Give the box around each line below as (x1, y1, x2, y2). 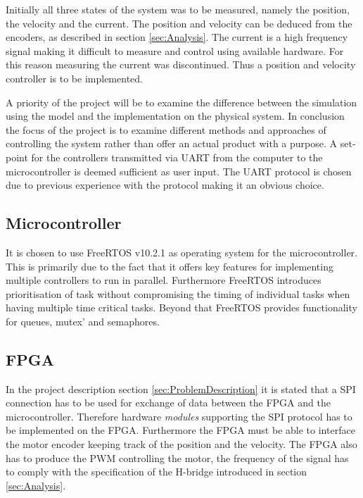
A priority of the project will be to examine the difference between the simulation (6, 94, 357, 109)
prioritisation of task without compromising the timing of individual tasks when (6, 286, 350, 301)
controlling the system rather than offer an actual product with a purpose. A (6, 136, 338, 151)
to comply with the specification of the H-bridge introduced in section (6, 464, 307, 479)
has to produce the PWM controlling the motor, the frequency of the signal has (6, 450, 349, 465)
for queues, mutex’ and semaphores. (6, 313, 160, 328)
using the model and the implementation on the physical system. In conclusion (6, 108, 345, 123)
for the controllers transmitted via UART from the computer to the (31, 149, 323, 164)
